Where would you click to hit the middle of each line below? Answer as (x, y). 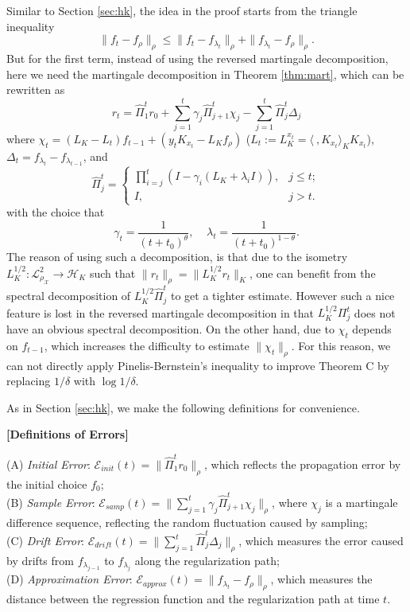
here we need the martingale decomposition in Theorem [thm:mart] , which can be (205, 74)
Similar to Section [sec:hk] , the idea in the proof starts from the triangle (182, 10)
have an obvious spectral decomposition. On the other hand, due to (170, 329)
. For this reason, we (341, 345)
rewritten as (36, 90)
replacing (29, 381)
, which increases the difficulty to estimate (147, 345)
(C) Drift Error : (45, 540)
